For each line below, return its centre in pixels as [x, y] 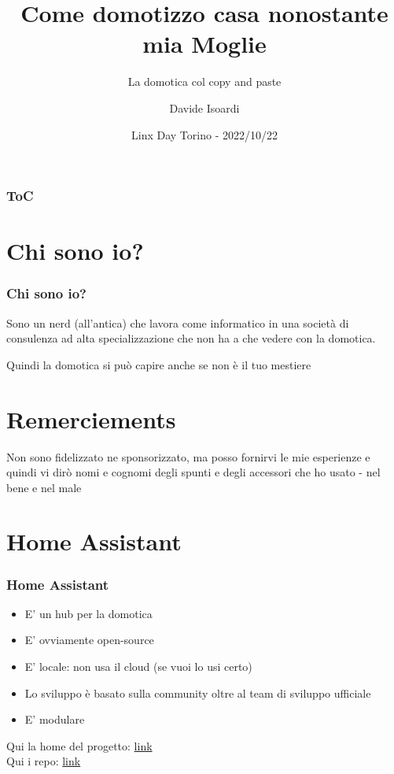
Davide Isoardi [204, 107]
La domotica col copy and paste [204, 81]
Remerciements [91, 418]
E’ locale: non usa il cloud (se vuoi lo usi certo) [138, 667]
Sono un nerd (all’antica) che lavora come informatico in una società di [178, 322]
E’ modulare [55, 719]
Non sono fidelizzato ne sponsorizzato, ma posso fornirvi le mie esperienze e [188, 456]
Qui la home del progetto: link [79, 745]
